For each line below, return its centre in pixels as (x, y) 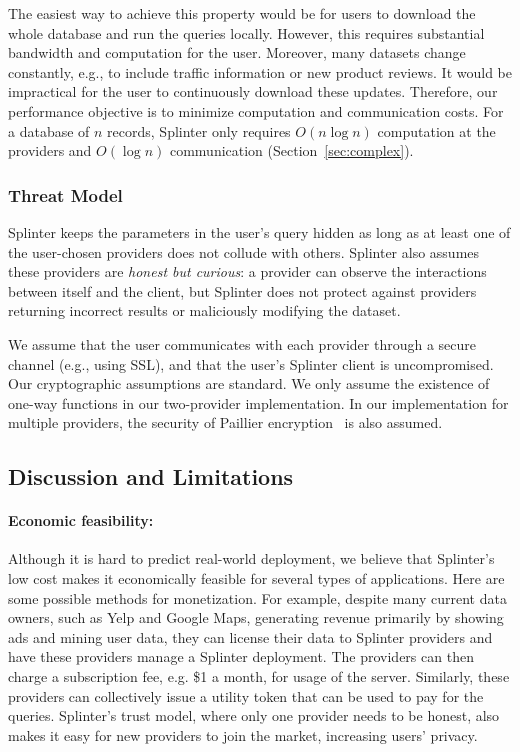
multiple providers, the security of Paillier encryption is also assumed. (225, 422)
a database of (49, 130)
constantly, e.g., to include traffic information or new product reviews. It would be (260, 71)
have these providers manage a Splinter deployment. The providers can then (241, 656)
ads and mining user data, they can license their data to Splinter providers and (250, 636)
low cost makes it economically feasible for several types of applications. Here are (256, 578)
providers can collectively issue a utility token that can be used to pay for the (246, 695)
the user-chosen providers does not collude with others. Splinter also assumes (244, 251)
